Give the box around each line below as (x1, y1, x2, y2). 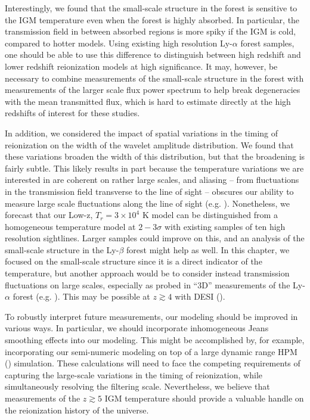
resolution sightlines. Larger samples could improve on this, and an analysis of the (5, 232, 305, 244)
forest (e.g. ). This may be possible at (13, 290, 150, 303)
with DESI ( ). (175, 290, 225, 303)
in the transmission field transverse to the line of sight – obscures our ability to (5, 185, 294, 197)
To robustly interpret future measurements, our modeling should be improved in (5, 310, 298, 322)
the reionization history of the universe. (5, 403, 149, 416)
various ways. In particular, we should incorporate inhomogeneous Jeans (5, 322, 269, 334)
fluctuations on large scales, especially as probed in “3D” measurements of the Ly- (5, 278, 305, 291)
